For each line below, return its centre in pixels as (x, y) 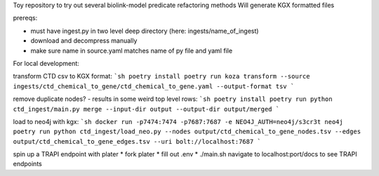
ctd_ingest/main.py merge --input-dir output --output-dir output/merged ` (146, 109)
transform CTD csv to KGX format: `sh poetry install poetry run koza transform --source (161, 76)
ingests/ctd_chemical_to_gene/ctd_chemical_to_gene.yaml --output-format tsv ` (154, 86)
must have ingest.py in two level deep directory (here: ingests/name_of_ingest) (145, 31)
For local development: (46, 63)
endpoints (27, 164)
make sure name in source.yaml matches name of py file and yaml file (132, 50)
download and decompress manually (84, 41)
